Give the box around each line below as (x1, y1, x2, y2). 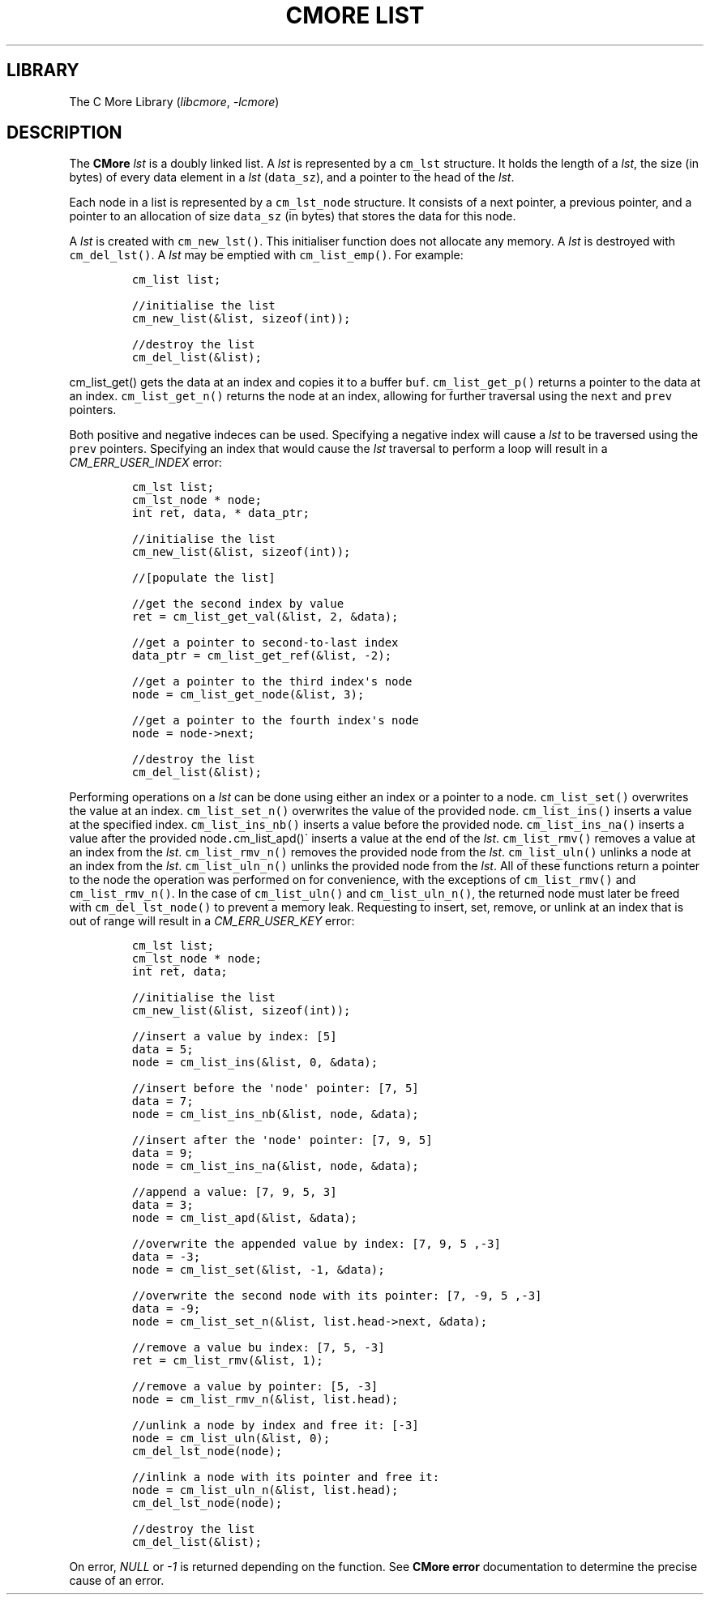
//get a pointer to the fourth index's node (131, 714, 419, 728)
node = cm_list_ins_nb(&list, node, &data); (131, 1108, 419, 1121)
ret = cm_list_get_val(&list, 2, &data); (131, 610, 399, 624)
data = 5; (131, 1043, 194, 1057)
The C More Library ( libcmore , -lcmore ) (69, 94, 280, 109)
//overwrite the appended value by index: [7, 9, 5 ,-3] (131, 1237, 501, 1251)
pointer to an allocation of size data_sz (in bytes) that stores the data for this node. (69, 209, 516, 224)
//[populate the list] (131, 571, 276, 585)
